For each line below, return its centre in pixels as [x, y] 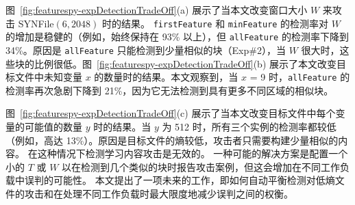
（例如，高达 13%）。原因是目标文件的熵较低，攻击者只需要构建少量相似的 [172, 140]
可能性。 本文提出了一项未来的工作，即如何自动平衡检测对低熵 [194, 180]
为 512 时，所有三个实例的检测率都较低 [249, 126]
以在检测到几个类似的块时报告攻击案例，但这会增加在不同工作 [201, 166]
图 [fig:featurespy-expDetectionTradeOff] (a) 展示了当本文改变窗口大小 [157, 10]
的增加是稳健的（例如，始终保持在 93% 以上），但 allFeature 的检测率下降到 [177, 37]
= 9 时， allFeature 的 [300, 77]
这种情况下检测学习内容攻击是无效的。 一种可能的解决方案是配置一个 [193, 153]
